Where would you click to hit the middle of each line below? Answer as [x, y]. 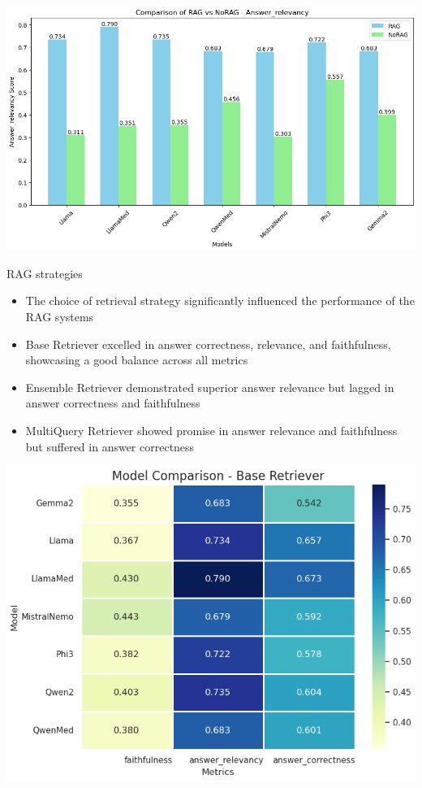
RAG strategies [45, 273]
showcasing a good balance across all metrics [137, 360]
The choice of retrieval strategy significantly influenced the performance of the [220, 300]
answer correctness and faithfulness [113, 403]
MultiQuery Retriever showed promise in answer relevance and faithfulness [211, 430]
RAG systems [60, 317]
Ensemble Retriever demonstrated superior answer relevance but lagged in [210, 387]
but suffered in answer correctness [110, 446]
